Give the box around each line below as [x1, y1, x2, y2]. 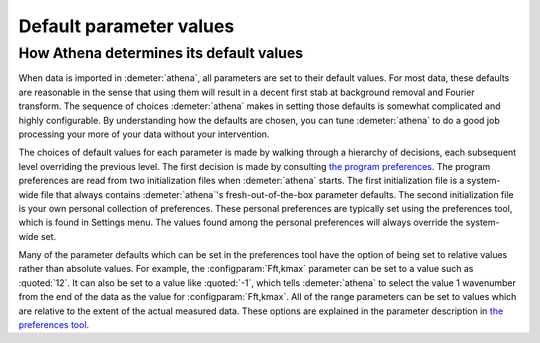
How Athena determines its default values [18, 44, 304, 62]
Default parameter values [18, 15, 235, 37]
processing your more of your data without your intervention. [18, 128, 270, 140]
